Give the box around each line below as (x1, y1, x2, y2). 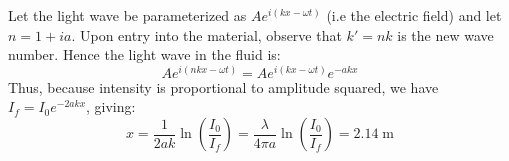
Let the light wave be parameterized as (8, 5, 247, 25)
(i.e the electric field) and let (326, 5, 502, 25)
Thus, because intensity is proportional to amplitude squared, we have (8, 76, 439, 97)
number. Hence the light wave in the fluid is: (8, 44, 281, 65)
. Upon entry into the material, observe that (71, 24, 342, 45)
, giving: (86, 96, 136, 117)
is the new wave (397, 24, 494, 45)
